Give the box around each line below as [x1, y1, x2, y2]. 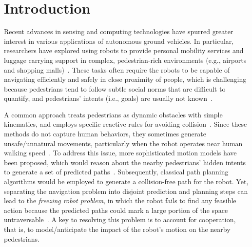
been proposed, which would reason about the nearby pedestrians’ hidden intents [4, 157, 246, 167]
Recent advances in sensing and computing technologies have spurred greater [4, 26, 233, 37]
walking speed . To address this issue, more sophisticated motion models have [4, 148, 237, 158]
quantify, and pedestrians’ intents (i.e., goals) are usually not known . [4, 93, 213, 103]
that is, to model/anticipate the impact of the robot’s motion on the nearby [4, 224, 231, 234]
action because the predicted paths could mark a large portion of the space [4, 205, 228, 215]
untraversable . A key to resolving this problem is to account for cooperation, [4, 214, 236, 225]
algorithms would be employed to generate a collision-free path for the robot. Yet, [4, 176, 249, 187]
